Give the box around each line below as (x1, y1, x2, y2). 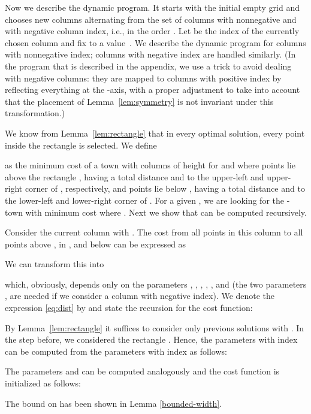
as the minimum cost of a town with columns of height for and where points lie (5, 159, 295, 171)
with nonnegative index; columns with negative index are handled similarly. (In (5, 48, 296, 61)
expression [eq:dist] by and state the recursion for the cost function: (5, 301, 253, 314)
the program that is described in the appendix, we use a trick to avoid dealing (5, 59, 292, 72)
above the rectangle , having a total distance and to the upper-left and (5, 170, 264, 183)
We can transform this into (5, 258, 104, 270)
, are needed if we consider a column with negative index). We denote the (5, 289, 275, 302)
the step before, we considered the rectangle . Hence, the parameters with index (5, 333, 298, 346)
